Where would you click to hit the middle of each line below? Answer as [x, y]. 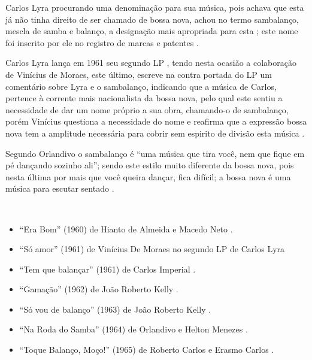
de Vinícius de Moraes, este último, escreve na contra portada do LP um [139, 74]
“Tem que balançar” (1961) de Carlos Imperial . [107, 269]
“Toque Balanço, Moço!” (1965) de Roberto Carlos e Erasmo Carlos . [147, 350]
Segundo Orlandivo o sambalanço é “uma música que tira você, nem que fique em [155, 153]
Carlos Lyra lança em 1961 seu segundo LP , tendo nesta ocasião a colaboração [151, 63]
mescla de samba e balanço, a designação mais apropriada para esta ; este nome [152, 31]
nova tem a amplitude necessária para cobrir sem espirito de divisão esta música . [155, 133]
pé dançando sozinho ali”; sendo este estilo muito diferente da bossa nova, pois [150, 165]
